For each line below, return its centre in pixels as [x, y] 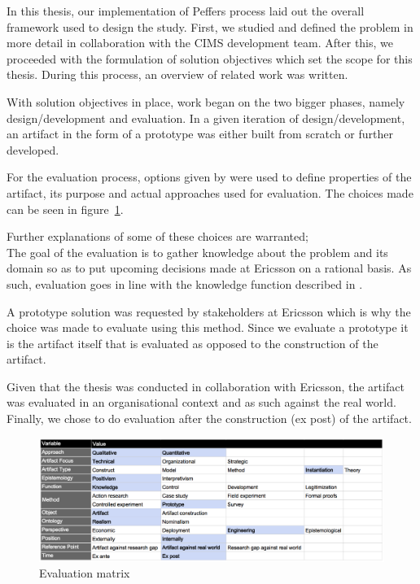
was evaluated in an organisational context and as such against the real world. [201, 402]
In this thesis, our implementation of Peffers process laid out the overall [186, 11]
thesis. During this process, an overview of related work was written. [177, 74]
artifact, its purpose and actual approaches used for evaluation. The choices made [210, 192]
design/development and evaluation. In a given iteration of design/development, [206, 118]
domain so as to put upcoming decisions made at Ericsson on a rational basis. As [209, 268]
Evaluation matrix [85, 573]
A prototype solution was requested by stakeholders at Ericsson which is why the [209, 311]
